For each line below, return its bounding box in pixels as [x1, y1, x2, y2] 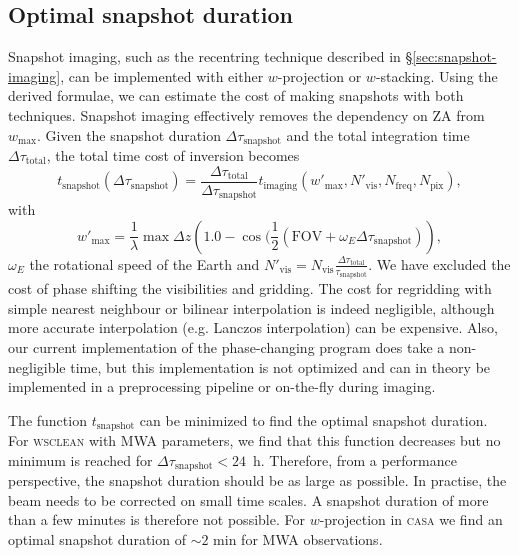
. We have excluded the [368, 253, 511, 274]
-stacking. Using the [375, 65, 498, 86]
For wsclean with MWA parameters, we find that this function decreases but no [8, 430, 501, 451]
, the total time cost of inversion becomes [46, 145, 300, 166]
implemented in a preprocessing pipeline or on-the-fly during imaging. [8, 376, 436, 397]
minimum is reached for [8, 449, 153, 470]
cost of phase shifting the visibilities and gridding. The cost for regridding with [8, 278, 492, 299]
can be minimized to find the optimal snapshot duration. [139, 409, 488, 430]
